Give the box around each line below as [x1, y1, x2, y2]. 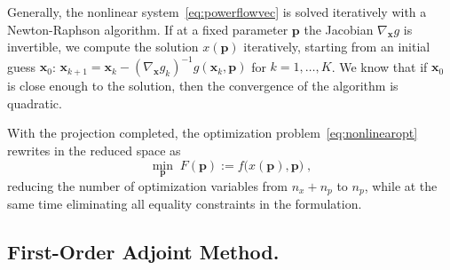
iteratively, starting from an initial [243, 37, 430, 56]
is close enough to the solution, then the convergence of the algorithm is [7, 76, 399, 95]
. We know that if [331, 57, 428, 75]
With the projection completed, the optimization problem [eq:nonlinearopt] [7, 123, 418, 142]
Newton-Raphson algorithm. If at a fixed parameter [7, 20, 288, 38]
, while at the [364, 176, 438, 195]
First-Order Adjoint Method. [7, 238, 280, 266]
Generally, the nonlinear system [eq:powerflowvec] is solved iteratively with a [7, 3, 427, 20]
